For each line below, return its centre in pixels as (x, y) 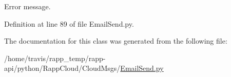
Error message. (27, 6)
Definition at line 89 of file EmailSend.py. (69, 23)
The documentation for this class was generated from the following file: (116, 41)
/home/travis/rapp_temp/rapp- (55, 58)
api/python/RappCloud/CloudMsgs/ (62, 68)
